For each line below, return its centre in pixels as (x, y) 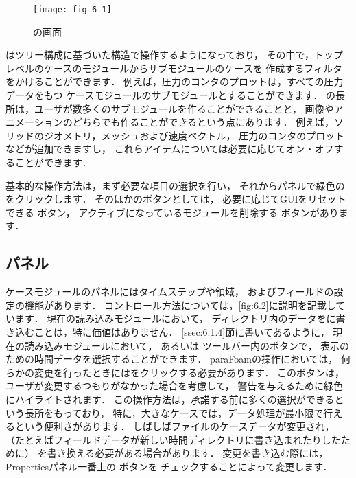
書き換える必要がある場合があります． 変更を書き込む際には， (188, 453)
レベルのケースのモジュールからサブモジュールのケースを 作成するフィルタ (174, 68)
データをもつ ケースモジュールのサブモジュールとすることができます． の (171, 95)
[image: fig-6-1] (72, 10)
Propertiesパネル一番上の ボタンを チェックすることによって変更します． (169, 466)
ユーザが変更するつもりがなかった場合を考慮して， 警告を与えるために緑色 (174, 386)
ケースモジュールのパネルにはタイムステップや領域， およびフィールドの (170, 292)
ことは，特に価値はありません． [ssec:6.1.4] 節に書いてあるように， (182, 331)
